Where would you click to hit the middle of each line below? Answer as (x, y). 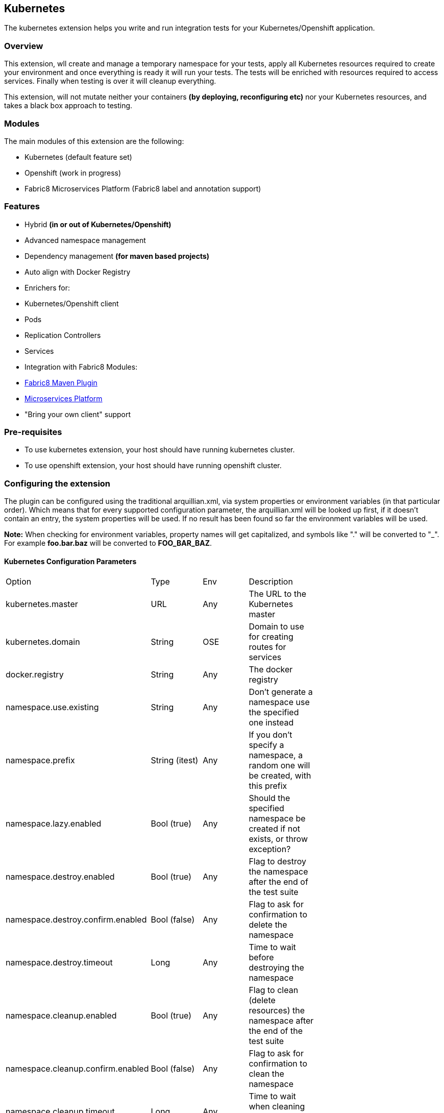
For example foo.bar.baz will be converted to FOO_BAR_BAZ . (108, 543)
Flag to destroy (278, 862)
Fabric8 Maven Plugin (61, 382)
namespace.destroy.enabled (60, 877)
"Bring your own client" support (78, 414)
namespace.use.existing (52, 707)
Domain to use (276, 627)
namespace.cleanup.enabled (61, 1016)
